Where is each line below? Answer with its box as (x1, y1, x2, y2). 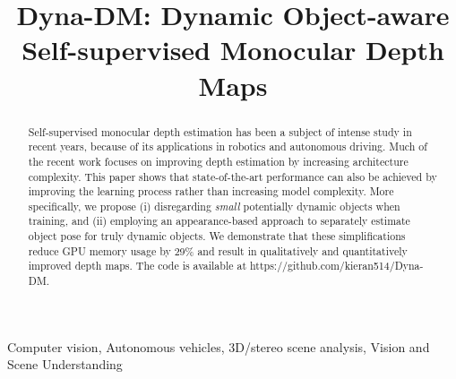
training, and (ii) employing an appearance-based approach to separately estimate (28, 213, 410, 228)
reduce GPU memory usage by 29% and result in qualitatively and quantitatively (28, 243, 408, 258)
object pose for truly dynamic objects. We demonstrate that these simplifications (28, 228, 406, 244)
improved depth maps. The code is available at (28, 258, 247, 273)
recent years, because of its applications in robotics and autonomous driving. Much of (28, 139, 427, 154)
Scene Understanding (7, 355, 123, 374)
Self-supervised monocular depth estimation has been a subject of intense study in (28, 124, 412, 139)
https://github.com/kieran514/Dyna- (250, 258, 424, 273)
